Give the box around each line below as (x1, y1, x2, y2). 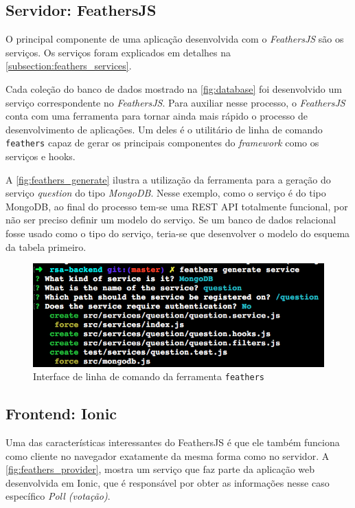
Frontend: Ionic (5, 403, 117, 424)
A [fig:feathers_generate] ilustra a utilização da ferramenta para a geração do (5, 172, 331, 186)
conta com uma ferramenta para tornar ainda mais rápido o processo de (5, 109, 308, 123)
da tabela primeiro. (5, 239, 87, 254)
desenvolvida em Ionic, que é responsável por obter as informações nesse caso (5, 475, 330, 489)
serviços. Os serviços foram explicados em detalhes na (5, 45, 231, 59)
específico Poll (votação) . (5, 489, 111, 503)
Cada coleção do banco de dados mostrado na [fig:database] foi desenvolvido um (5, 81, 342, 96)
